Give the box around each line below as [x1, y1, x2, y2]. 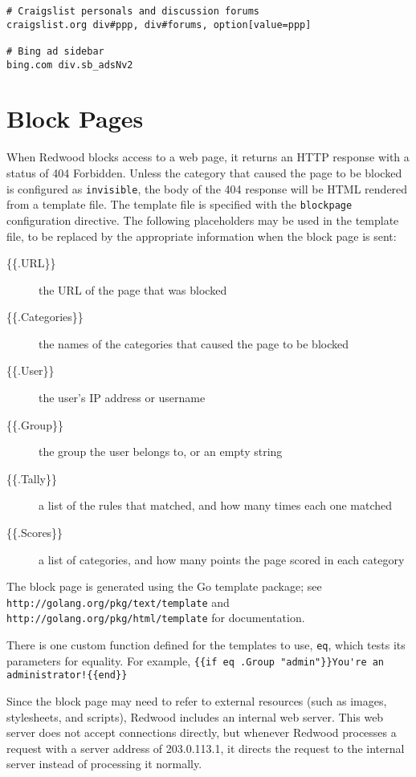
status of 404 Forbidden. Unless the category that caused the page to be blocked [6, 165, 402, 181]
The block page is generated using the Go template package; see [6, 578, 322, 595]
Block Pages [6, 102, 144, 135]
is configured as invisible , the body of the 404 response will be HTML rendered [6, 180, 408, 197]
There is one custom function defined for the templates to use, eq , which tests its [6, 637, 406, 653]
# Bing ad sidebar [6, 45, 104, 57]
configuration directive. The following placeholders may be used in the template [6, 211, 399, 228]
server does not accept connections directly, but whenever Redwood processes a [6, 724, 397, 741]
